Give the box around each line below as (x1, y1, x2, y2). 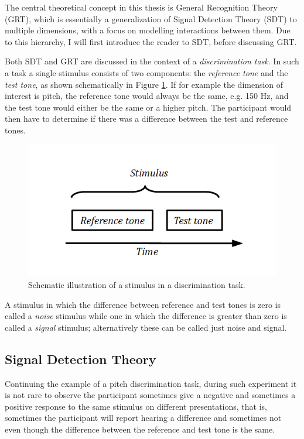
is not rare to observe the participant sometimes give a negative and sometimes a (5, 389, 296, 401)
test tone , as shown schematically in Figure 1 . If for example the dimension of (5, 78, 283, 90)
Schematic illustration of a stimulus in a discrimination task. (28, 278, 245, 290)
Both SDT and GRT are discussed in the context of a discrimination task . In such (5, 55, 299, 67)
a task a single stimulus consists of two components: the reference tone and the (5, 66, 288, 78)
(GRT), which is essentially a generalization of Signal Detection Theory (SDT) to (5, 12, 297, 25)
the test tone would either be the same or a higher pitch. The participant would (5, 101, 292, 113)
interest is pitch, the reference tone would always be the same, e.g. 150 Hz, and (5, 90, 289, 102)
